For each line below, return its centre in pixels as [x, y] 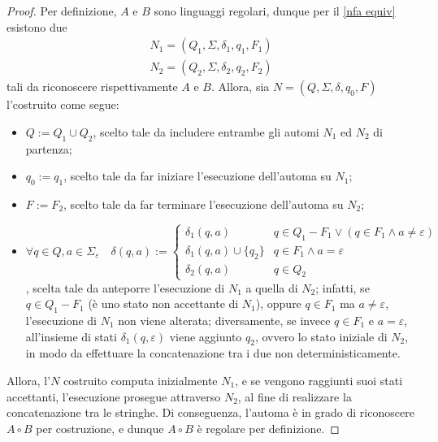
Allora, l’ [29, 380]
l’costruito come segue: [63, 104]
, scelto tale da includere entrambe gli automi [206, 131]
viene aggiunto [206, 336]
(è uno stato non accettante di [163, 303]
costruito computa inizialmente [141, 380]
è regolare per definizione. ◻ [268, 428]
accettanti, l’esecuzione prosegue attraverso [114, 396]
